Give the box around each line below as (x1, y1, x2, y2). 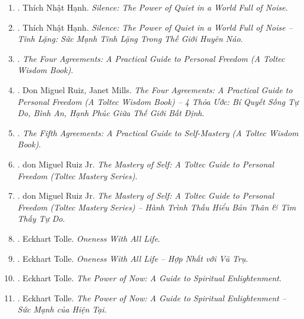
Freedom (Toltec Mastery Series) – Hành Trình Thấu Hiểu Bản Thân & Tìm (17, 200, 296, 213)
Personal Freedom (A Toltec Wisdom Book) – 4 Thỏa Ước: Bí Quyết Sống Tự (17, 95, 299, 107)
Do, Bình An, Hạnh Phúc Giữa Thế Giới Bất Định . (17, 107, 204, 119)
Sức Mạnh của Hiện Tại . (17, 303, 107, 315)
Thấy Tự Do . (17, 212, 65, 225)
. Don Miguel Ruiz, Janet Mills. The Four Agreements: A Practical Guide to (17, 83, 293, 96)
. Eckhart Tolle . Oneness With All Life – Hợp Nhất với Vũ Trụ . (17, 252, 248, 264)
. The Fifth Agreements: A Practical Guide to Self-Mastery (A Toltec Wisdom (17, 126, 299, 139)
